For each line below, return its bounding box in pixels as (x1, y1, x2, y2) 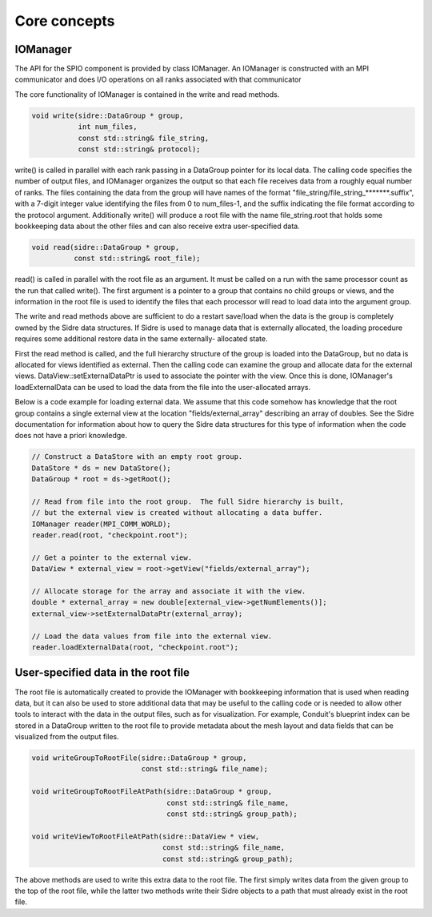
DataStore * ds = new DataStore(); (31, 463, 171, 473)
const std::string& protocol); (78, 145, 201, 154)
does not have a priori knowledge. (14, 431, 128, 440)
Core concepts (14, 12, 115, 30)
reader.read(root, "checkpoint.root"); (31, 531, 188, 540)
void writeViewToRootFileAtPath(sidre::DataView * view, (31, 831, 260, 841)
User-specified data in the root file (14, 666, 190, 680)
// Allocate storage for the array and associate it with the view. (31, 587, 306, 596)
